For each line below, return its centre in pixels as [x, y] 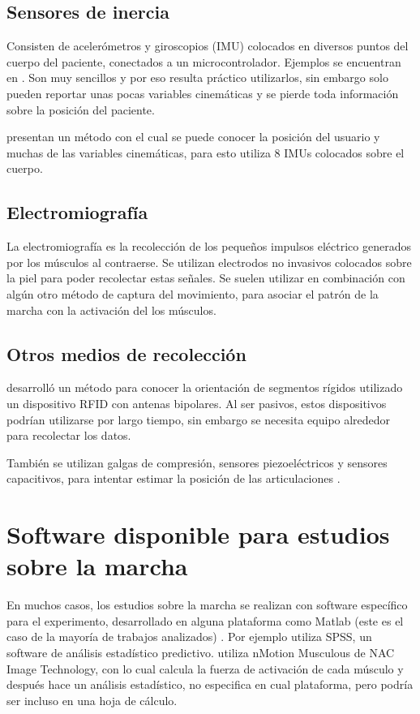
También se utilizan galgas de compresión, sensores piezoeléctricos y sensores [197, 462]
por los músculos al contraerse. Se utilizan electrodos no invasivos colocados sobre [209, 262]
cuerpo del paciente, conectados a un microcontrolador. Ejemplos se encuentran [204, 61]
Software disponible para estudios [198, 534]
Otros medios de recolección [126, 353]
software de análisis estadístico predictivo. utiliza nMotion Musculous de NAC [201, 652]
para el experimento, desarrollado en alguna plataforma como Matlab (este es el [205, 620]
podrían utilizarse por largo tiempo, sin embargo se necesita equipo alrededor [199, 419]
